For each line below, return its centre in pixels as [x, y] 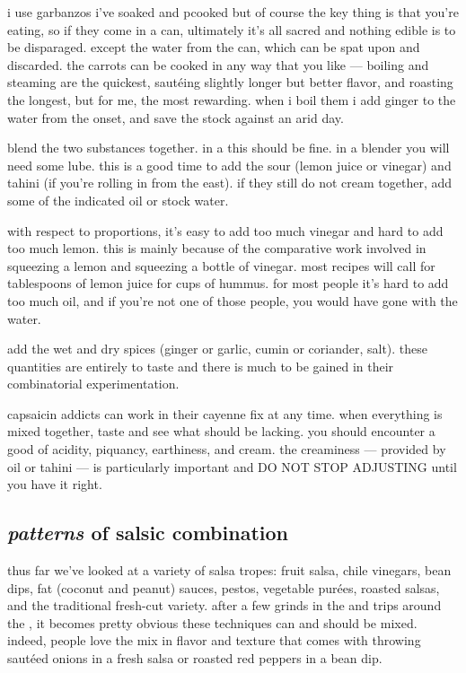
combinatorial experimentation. [93, 384]
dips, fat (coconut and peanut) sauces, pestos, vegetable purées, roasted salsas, [224, 587]
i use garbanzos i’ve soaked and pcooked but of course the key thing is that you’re [233, 12]
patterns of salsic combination [148, 533]
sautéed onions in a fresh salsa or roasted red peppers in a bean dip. [195, 658]
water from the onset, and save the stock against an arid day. [176, 117]
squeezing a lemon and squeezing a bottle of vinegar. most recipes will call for [221, 265]
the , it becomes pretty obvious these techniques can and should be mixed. [212, 622]
